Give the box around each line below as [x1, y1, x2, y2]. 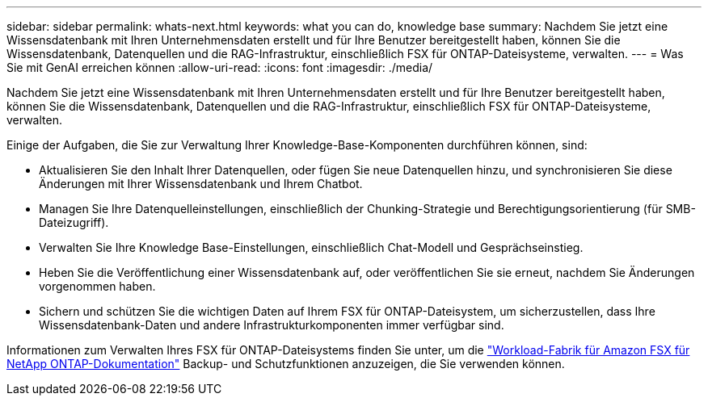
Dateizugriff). [39, 216, 109, 229]
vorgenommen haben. [39, 279, 156, 293]
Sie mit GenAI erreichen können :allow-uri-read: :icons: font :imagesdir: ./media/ [6, 61, 433, 74]
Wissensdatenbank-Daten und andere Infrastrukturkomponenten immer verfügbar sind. [39, 318, 504, 332]
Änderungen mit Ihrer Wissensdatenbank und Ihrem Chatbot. [39, 177, 363, 191]
